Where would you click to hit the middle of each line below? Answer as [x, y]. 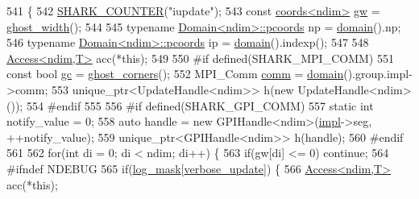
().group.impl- [378, 74]
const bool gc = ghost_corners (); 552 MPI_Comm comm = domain [175, 74]
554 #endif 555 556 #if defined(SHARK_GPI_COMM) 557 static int [200, 105]
